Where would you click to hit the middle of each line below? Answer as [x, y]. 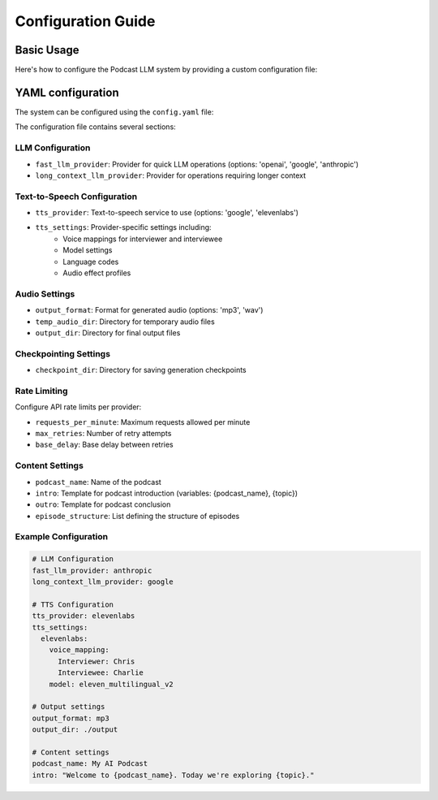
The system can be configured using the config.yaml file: [114, 112]
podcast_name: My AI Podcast [90, 764]
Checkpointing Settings [63, 353]
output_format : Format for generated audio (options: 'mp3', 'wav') [149, 310]
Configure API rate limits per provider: [78, 407]
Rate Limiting [41, 391]
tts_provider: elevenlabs [84, 616]
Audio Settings [45, 294]
